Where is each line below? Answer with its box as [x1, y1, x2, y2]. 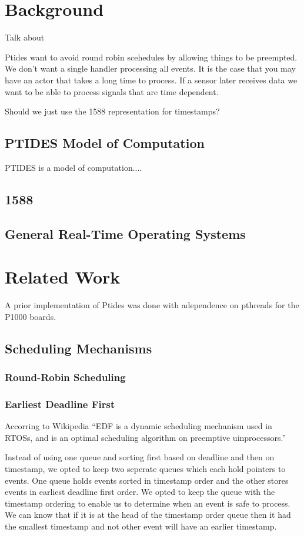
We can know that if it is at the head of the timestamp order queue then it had [5, 508, 291, 521]
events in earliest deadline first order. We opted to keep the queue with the [5, 486, 275, 498]
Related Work [5, 265, 121, 289]
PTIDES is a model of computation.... [5, 161, 142, 173]
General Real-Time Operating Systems [5, 224, 246, 242]
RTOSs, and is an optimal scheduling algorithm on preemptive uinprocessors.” [5, 431, 286, 443]
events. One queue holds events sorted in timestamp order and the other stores [5, 474, 289, 486]
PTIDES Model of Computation [5, 134, 205, 152]
